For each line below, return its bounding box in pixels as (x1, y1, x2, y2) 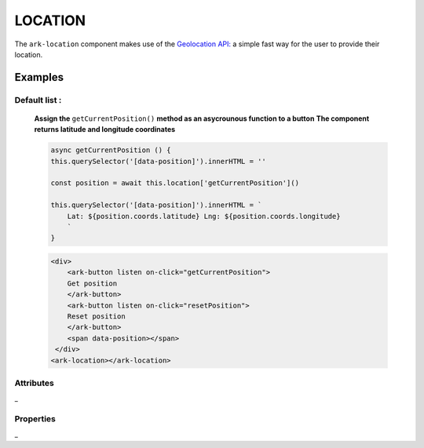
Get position (67, 279, 118, 288)
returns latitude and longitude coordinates (34, 125, 176, 134)
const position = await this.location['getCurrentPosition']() (50, 179, 300, 188)
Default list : (14, 94, 62, 105)
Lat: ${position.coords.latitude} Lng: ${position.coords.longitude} (67, 212, 341, 220)
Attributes (14, 377, 54, 388)
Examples (14, 71, 64, 84)
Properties (14, 413, 57, 424)
